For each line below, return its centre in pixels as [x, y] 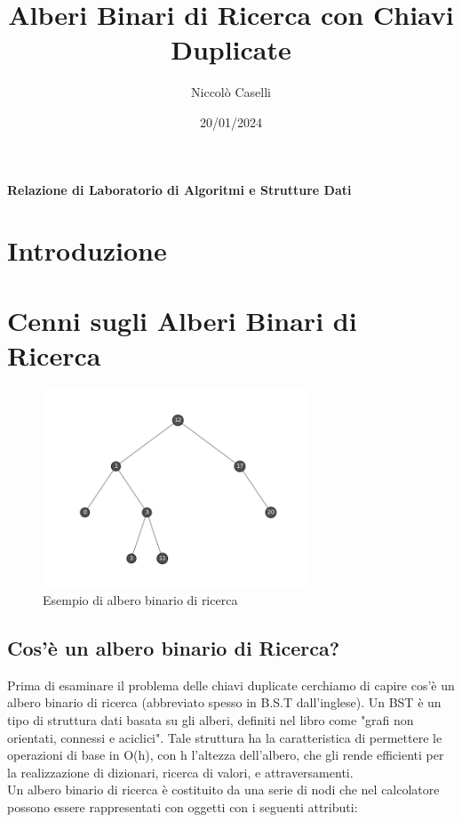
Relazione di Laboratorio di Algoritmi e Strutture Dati [179, 189]
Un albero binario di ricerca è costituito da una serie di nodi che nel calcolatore [223, 790]
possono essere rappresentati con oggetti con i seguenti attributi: [183, 806]
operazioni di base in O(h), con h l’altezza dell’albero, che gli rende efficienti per [226, 755]
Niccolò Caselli [231, 92]
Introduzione [87, 250]
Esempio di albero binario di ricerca [140, 599]
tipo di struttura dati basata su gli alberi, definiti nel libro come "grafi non [211, 719]
